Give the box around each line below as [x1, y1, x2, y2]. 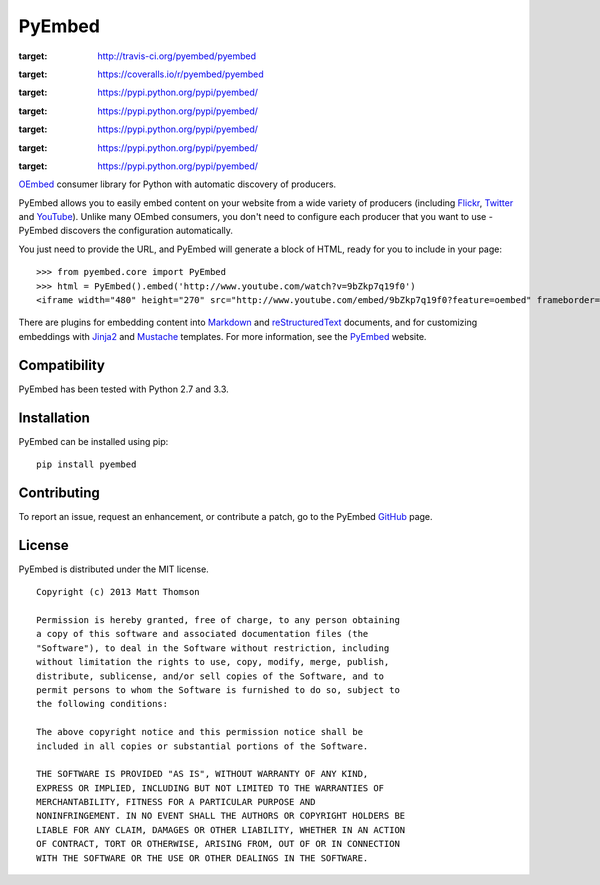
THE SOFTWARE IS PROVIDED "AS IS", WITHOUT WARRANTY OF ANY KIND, [36, 768, 369, 780]
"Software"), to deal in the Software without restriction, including [36, 642, 390, 654]
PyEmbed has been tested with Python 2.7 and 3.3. [18, 383, 229, 395]
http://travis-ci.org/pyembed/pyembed [97, 50, 257, 62]
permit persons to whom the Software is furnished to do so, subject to [36, 684, 400, 695]
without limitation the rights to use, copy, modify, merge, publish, [36, 656, 390, 668]
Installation [18, 409, 90, 426]
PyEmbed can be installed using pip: [18, 435, 169, 447]
